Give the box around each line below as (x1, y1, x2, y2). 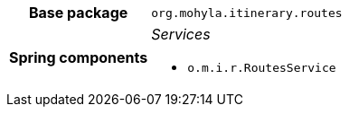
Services (151, 25, 211, 43)
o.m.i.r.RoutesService (187, 61, 336, 75)
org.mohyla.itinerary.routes (151, 5, 343, 20)
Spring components (9, 48, 148, 66)
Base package (28, 4, 128, 22)
